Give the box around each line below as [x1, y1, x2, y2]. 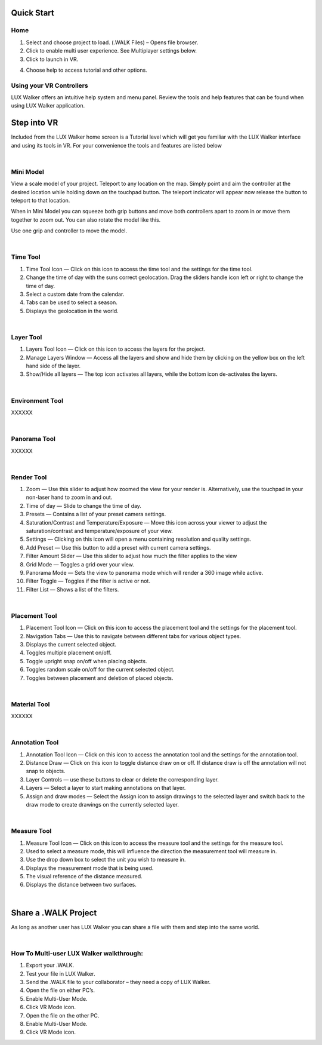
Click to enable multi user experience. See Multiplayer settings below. [26, 47, 197, 54]
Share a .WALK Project [11, 908, 97, 918]
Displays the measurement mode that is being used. [26, 864, 154, 872]
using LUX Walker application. [11, 102, 85, 109]
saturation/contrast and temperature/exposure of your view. [26, 527, 173, 534]
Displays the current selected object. [26, 641, 116, 648]
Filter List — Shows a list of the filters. [26, 586, 119, 593]
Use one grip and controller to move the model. [11, 227, 128, 234]
